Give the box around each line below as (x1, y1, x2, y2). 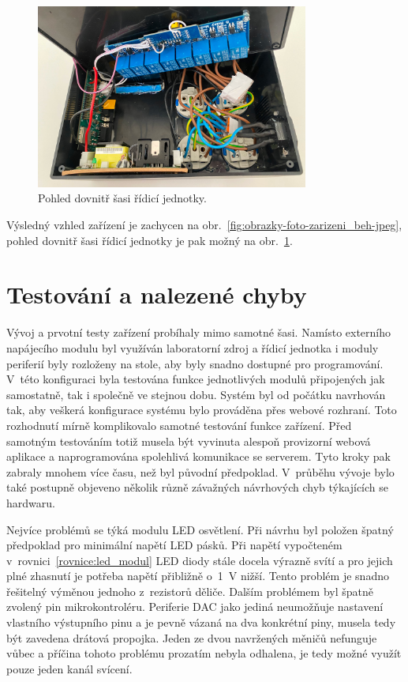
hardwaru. (6, 494, 55, 511)
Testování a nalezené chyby (6, 278, 307, 311)
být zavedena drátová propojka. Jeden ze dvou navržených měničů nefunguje (6, 629, 377, 646)
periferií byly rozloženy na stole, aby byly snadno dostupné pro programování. (6, 355, 384, 371)
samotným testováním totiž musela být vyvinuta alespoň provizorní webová (6, 432, 371, 449)
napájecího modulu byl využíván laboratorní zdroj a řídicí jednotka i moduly (6, 339, 379, 356)
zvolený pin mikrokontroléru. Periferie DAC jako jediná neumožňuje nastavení (6, 598, 384, 615)
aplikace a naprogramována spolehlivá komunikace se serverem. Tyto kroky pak (6, 448, 391, 465)
